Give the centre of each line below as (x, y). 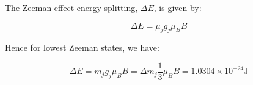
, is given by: (178, 7)
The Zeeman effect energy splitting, (71, 7)
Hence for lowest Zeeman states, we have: (82, 47)
